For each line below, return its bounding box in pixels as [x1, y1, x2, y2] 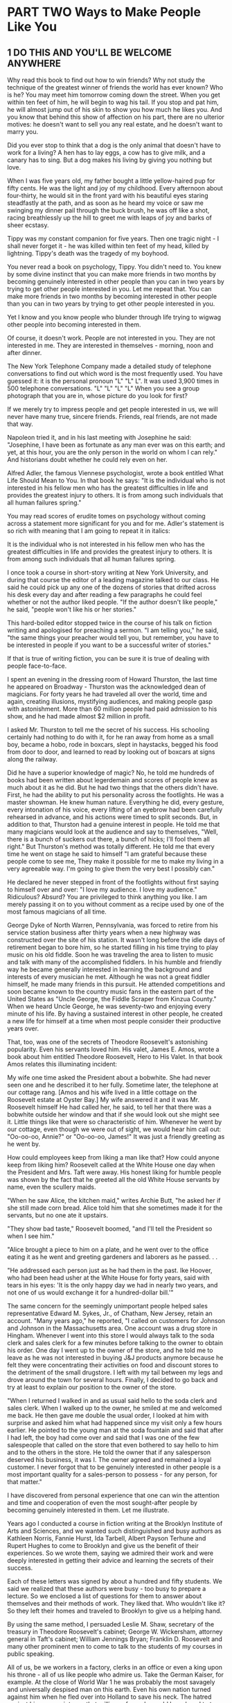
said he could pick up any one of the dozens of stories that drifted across [7, 583, 217, 591]
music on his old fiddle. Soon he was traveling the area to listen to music [7, 951, 214, 959]
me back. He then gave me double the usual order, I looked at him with [7, 1411, 209, 1420]
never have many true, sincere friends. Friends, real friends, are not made [7, 413, 217, 420]
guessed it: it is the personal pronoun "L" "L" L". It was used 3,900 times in [7, 377, 220, 385]
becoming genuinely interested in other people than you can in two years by [7, 277, 225, 286]
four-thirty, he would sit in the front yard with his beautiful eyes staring [7, 192, 208, 199]
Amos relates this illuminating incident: [7, 1060, 118, 1068]
